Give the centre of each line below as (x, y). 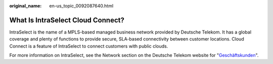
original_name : (26, 6)
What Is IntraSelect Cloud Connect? (67, 20)
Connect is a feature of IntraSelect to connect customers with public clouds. (89, 46)
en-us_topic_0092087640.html (81, 6)
